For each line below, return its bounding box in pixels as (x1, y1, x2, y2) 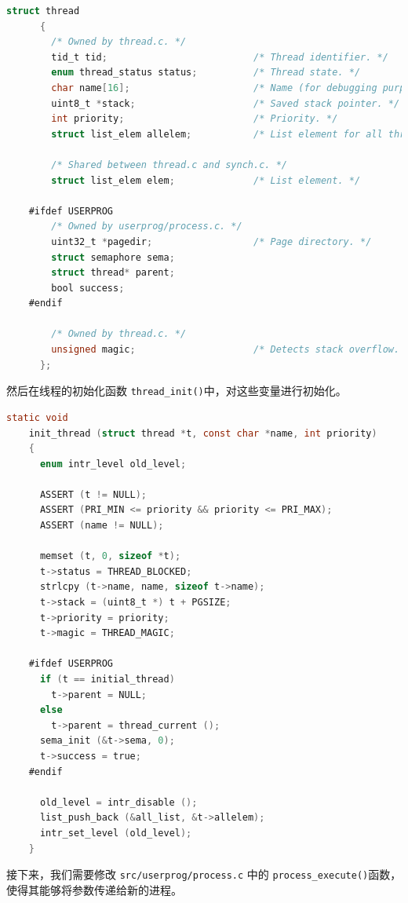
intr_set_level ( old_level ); (39, 827, 192, 839)
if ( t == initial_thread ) (39, 674, 175, 685)
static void (6, 411, 68, 423)
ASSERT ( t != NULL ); (39, 488, 148, 500)
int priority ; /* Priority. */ (51, 113, 338, 125)
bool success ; (51, 282, 125, 294)
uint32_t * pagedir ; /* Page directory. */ (51, 236, 372, 247)
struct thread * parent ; (51, 267, 175, 279)
